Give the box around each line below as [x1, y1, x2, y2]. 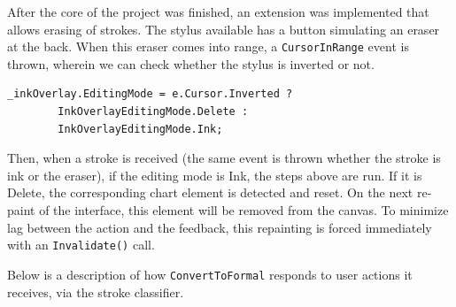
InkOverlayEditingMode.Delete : [58, 105, 249, 119]
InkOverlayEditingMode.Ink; [58, 122, 223, 135]
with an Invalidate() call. [7, 235, 155, 254]
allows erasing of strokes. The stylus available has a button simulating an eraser [7, 19, 440, 38]
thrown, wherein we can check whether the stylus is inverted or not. [7, 54, 375, 73]
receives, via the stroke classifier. [7, 282, 184, 301]
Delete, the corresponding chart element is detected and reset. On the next [7, 183, 413, 202]
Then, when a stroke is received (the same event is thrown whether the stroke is [7, 149, 441, 167]
